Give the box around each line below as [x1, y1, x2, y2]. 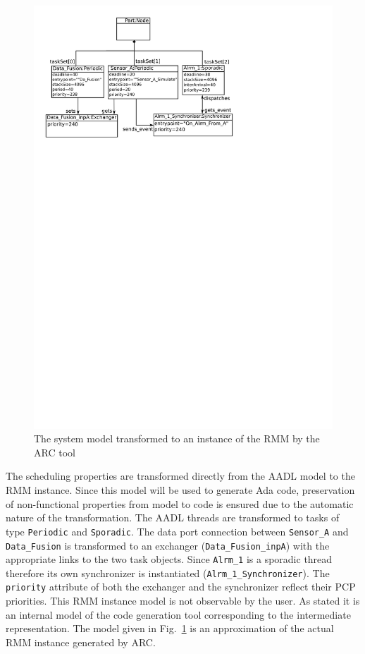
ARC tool [34, 444, 75, 459]
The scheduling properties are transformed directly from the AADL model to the [6, 468, 355, 483]
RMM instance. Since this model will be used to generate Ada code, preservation [6, 483, 355, 497]
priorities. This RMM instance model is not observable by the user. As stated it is [6, 593, 360, 608]
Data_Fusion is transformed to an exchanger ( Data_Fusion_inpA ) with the [6, 538, 330, 552]
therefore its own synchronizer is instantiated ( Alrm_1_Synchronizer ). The [6, 565, 330, 580]
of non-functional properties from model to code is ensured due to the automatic [6, 496, 354, 511]
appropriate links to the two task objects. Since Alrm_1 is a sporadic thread [6, 552, 333, 567]
